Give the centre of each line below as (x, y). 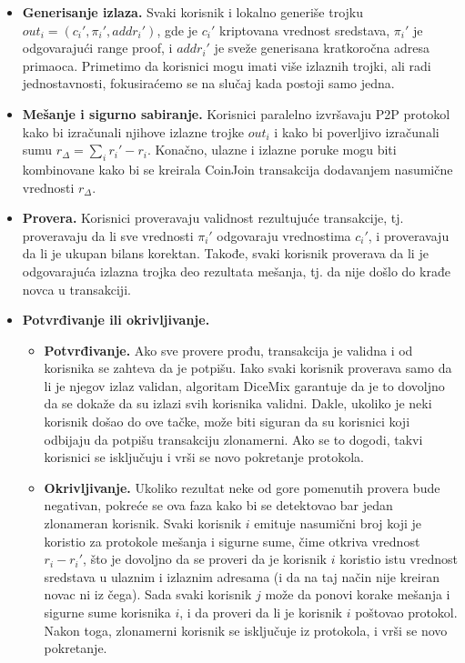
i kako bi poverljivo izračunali (357, 131)
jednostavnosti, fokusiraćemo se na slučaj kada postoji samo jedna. (208, 83)
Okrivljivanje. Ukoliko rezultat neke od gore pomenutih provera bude (242, 487)
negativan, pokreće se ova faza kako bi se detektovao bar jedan (218, 505)
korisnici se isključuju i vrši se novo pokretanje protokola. (204, 457)
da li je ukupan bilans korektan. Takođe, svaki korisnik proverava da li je (225, 253)
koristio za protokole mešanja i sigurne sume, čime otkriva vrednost (232, 541)
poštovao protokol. (406, 613)
